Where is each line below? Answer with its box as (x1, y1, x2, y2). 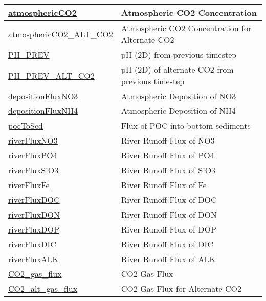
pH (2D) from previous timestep (121, 49, 237, 60)
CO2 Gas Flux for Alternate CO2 (121, 283, 241, 294)
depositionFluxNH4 (8, 105, 78, 117)
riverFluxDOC (8, 194, 60, 205)
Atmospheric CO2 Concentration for (121, 22, 252, 34)
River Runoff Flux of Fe (121, 179, 207, 191)
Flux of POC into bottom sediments (121, 120, 251, 131)
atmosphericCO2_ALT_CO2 (8, 28, 113, 40)
